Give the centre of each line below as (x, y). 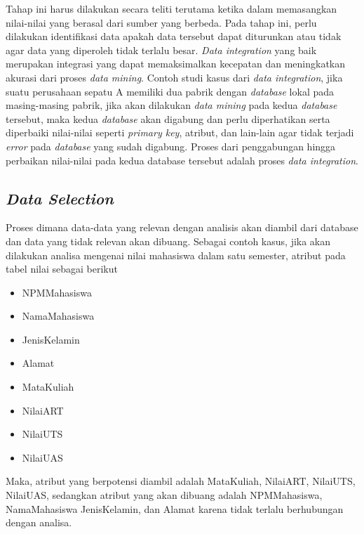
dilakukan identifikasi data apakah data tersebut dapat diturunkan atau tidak (174, 36)
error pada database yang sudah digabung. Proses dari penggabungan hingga (171, 146)
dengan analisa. (39, 522)
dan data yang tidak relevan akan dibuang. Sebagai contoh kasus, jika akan (168, 241)
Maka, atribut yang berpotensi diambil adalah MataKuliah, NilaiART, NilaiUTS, (181, 481)
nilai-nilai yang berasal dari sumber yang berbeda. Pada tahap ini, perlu (161, 22)
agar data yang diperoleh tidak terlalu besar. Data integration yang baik (161, 50)
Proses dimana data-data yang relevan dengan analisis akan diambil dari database (182, 227)
